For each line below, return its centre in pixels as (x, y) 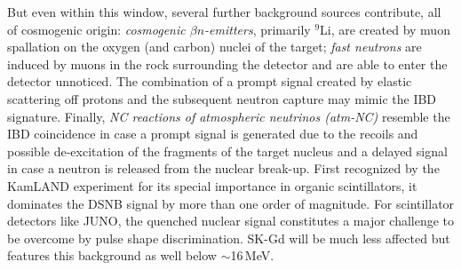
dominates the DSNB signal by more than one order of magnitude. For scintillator (231, 203)
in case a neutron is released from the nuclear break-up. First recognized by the (223, 168)
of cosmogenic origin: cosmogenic (96, 29)
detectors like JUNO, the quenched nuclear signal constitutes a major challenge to (231, 221)
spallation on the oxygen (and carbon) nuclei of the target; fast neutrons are (215, 47)
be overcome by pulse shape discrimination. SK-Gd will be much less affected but (229, 238)
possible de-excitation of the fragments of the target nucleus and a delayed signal (227, 151)
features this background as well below (112, 255)
